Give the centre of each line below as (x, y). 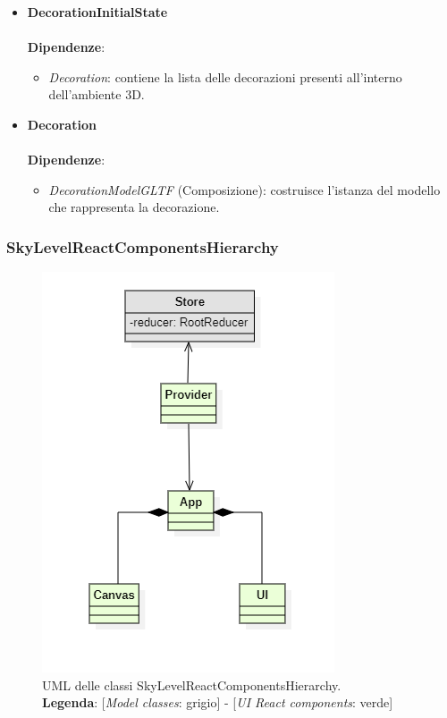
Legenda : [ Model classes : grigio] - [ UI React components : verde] (218, 702)
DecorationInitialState (97, 12)
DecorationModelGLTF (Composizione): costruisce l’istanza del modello (245, 189)
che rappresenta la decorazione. (134, 207)
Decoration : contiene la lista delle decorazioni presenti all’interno (225, 76)
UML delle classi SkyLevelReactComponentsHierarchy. (192, 684)
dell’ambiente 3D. (97, 94)
